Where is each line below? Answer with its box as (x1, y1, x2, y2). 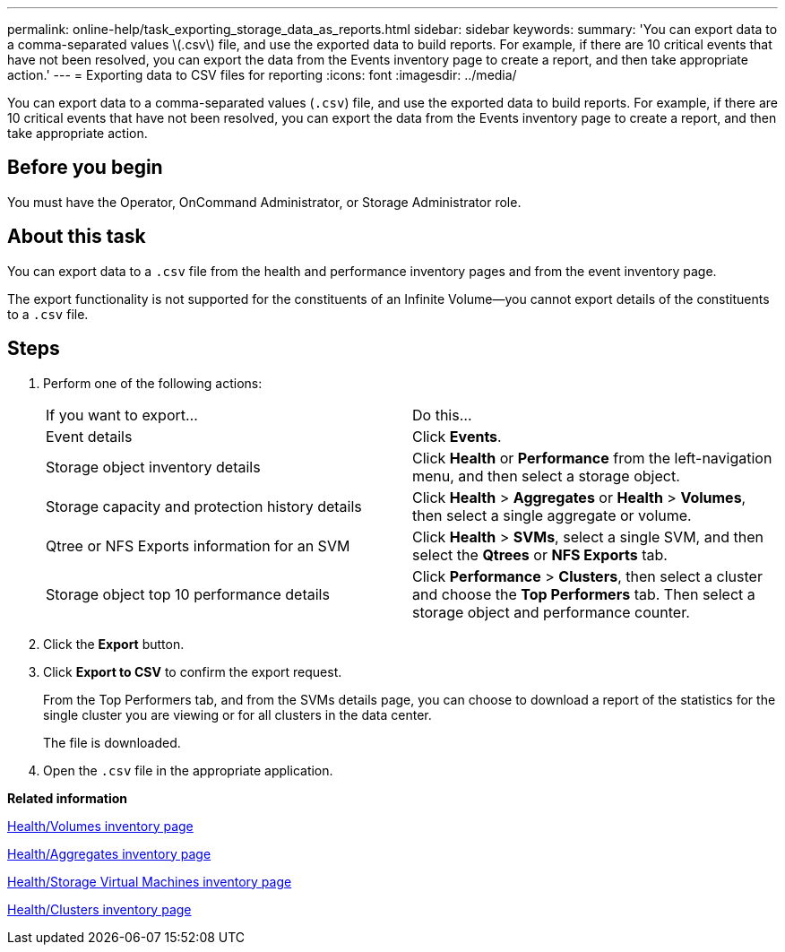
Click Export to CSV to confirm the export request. (43, 663, 342, 679)
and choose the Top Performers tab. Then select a (412, 584, 755, 603)
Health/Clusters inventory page (7, 901, 192, 917)
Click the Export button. (43, 636, 185, 652)
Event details (46, 427, 133, 446)
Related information (7, 790, 128, 806)
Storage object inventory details (46, 457, 261, 476)
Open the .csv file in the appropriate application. (43, 762, 333, 778)
